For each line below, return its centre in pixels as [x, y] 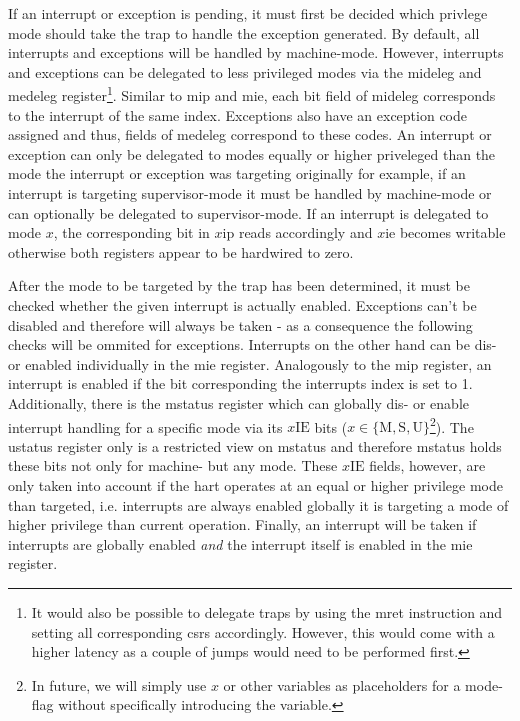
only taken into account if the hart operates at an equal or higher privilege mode [255, 484]
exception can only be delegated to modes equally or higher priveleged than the [252, 153]
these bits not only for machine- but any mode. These [173, 465]
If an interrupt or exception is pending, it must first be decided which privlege [248, 13]
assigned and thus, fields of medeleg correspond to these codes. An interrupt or [250, 134]
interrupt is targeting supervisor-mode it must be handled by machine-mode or [250, 193]
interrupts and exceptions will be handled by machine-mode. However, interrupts [256, 52]
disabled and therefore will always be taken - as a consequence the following [240, 324]
